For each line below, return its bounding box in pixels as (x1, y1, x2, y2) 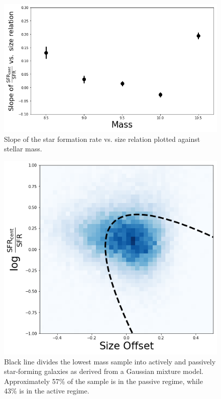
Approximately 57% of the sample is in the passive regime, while (4, 375, 203, 386)
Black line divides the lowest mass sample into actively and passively (4, 356, 216, 366)
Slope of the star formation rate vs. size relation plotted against (4, 133, 200, 144)
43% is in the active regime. (4, 385, 89, 396)
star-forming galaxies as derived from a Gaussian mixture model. (4, 366, 203, 376)
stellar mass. (4, 143, 42, 154)
